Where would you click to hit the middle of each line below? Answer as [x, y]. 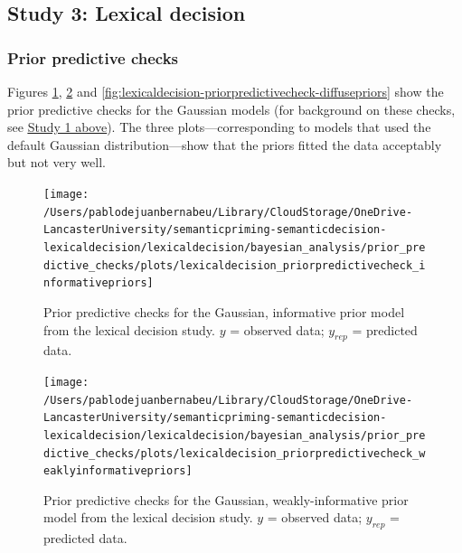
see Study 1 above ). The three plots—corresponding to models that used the [219, 127]
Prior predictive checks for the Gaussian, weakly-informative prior [226, 499]
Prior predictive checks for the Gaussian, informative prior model [224, 311]
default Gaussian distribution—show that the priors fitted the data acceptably [225, 144]
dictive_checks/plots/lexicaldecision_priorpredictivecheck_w [235, 453]
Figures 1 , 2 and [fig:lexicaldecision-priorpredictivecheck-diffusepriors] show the [226, 91]
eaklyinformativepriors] [118, 471]
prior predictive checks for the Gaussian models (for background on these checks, [231, 109]
